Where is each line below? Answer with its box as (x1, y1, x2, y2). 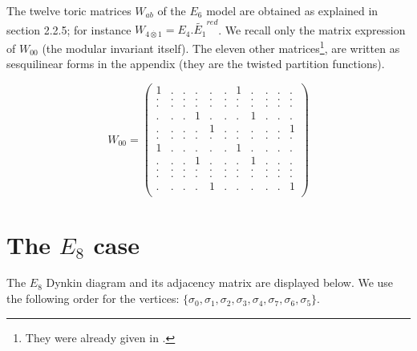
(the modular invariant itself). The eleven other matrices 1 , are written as (42, 38, 400, 56)
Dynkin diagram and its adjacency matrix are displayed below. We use (46, 274, 394, 291)
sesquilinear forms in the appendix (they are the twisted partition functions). (6, 55, 385, 72)
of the (157, 2, 186, 18)
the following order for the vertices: (6, 290, 180, 307)
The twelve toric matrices (6, 2, 132, 18)
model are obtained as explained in (206, 2, 379, 18)
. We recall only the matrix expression (218, 21, 406, 38)
